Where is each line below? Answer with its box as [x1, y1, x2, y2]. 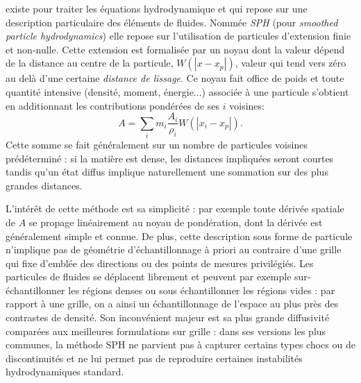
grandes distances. [6, 178, 83, 192]
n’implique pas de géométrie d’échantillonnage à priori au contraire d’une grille [6, 242, 342, 257]
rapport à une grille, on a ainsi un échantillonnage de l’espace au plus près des [6, 296, 339, 311]
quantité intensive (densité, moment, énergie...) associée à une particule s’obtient [6, 84, 349, 99]
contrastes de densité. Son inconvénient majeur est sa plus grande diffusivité [6, 310, 330, 325]
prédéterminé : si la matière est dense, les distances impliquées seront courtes [6, 151, 334, 165]
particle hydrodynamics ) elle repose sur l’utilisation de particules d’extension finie [6, 28, 351, 43]
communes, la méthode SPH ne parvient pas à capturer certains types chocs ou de [6, 337, 355, 352]
